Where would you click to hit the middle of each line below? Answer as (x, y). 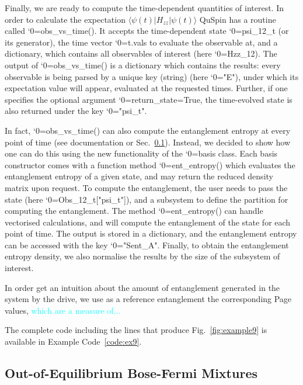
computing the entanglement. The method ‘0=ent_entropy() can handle (134, 211)
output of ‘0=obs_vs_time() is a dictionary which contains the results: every (143, 65)
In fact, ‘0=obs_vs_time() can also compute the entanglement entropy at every (148, 130)
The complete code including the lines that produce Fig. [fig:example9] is (136, 330)
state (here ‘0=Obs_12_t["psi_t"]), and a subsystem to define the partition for (147, 199)
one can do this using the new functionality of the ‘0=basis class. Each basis (141, 153)
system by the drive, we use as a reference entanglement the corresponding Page (148, 299)
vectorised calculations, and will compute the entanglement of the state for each (148, 222)
